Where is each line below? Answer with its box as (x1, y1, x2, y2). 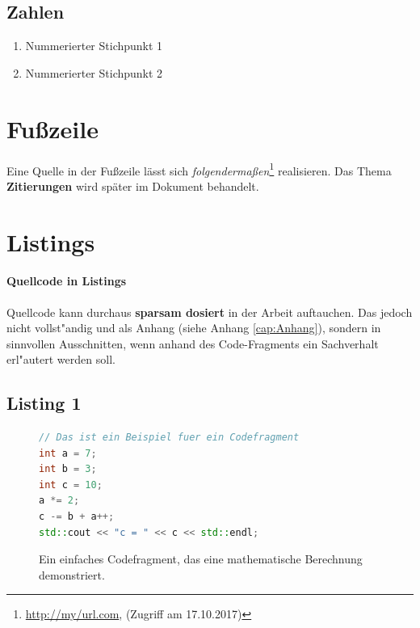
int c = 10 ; (39, 478, 103, 491)
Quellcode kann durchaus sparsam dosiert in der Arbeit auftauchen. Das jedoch (6, 303, 413, 320)
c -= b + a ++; (39, 511, 115, 523)
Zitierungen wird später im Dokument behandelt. (6, 177, 259, 194)
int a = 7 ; (39, 447, 97, 459)
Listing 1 (6, 390, 82, 415)
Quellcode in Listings (6, 272, 127, 289)
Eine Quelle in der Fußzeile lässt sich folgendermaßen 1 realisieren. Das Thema (6, 159, 392, 179)
